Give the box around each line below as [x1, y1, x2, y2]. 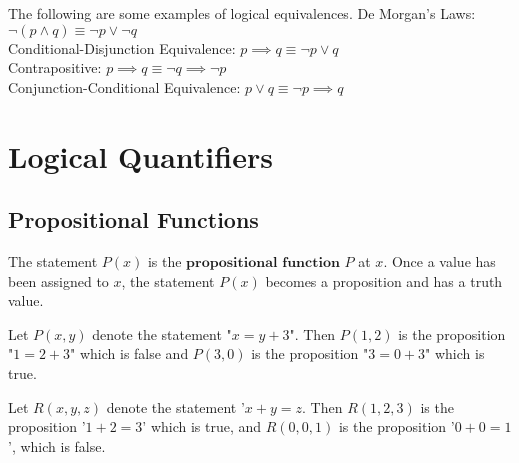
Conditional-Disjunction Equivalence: [8, 37, 236, 58]
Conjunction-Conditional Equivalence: [8, 76, 241, 97]
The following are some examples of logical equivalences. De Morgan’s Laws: [8, 3, 476, 23]
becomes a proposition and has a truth [265, 270, 503, 291]
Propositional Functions [8, 204, 259, 235]
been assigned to [8, 270, 109, 291]
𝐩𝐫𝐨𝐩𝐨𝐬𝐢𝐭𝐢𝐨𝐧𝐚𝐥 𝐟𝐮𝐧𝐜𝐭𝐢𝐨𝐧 [186, 255, 340, 270]
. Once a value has [383, 250, 496, 271]
